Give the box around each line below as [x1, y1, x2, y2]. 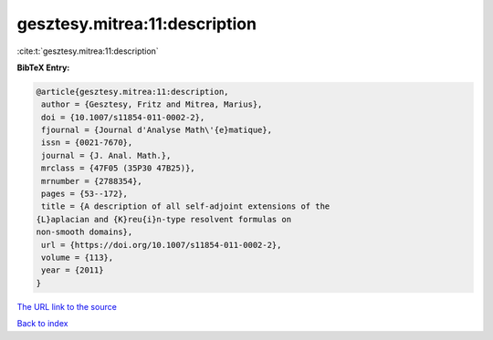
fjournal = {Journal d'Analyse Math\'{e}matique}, [41, 125, 273, 136]
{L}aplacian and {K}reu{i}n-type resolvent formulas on [36, 214, 292, 224]
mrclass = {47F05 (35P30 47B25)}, [41, 163, 195, 173]
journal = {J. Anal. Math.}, [41, 150, 172, 160]
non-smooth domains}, [36, 227, 133, 237]
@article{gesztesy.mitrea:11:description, [36, 87, 229, 97]
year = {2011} [41, 265, 104, 275]
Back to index [16, 318, 68, 329]
